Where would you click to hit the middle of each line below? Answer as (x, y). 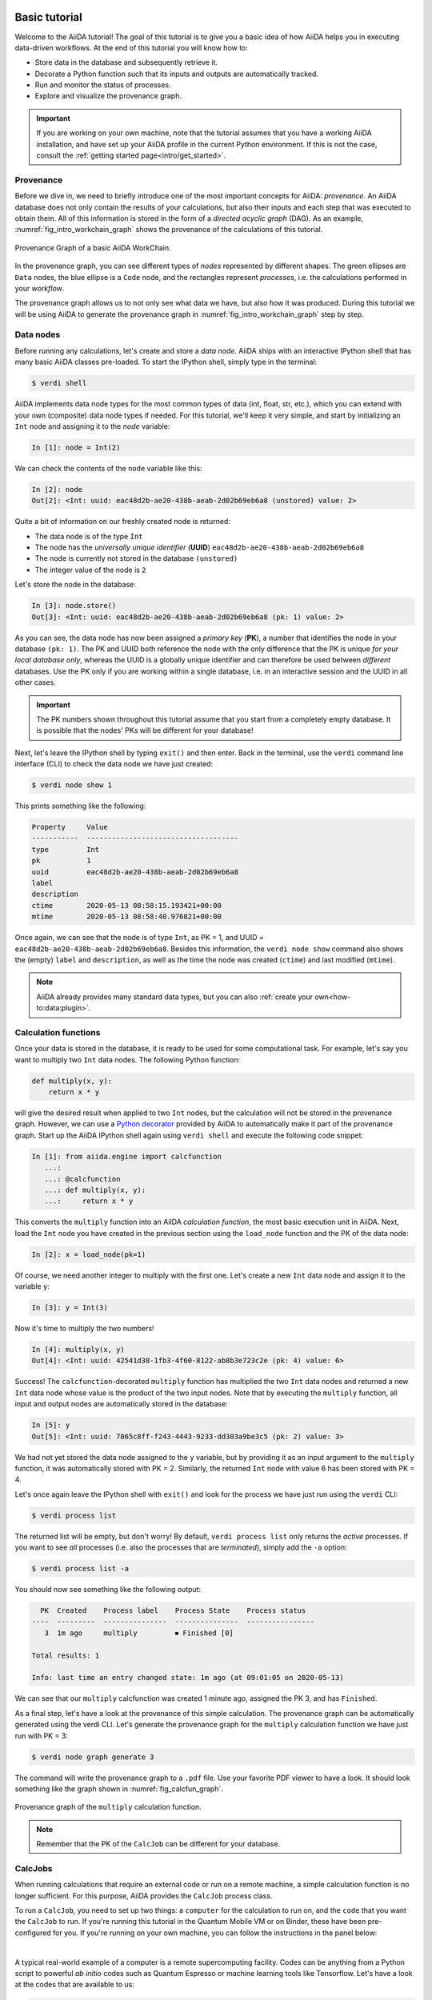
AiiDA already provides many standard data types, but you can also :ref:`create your (175, 997)
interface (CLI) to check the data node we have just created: (114, 764)
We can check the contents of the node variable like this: (109, 468)
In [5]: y (51, 1425)
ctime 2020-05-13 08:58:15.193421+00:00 (126, 905)
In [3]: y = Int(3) (70, 1308)
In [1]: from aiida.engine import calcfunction (126, 1156)
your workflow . (40, 288)
